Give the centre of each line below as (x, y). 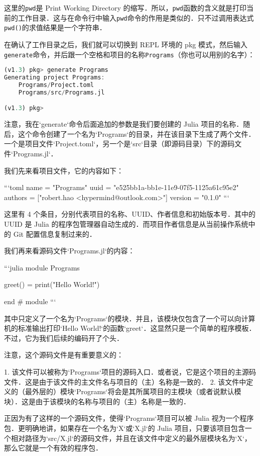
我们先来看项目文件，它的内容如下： (64, 170)
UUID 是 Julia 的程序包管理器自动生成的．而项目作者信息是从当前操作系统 (126, 224)
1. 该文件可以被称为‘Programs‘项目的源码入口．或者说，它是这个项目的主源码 (130, 371)
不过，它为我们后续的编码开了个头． (64, 338)
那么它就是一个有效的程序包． (53, 448)
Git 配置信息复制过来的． (55, 234)
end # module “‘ (30, 301)
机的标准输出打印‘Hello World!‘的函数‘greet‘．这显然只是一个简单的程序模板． (130, 328)
